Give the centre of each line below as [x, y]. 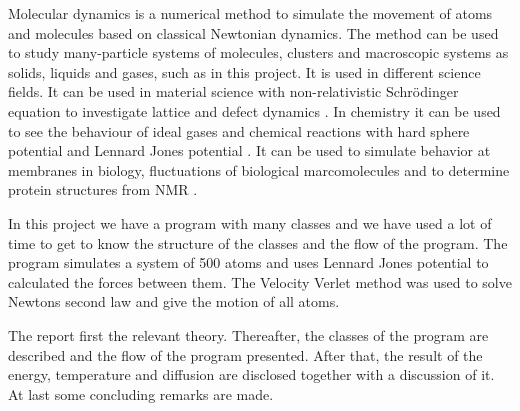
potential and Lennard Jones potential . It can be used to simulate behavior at [249, 150]
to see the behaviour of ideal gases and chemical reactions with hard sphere [239, 130]
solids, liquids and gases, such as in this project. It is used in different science [244, 71]
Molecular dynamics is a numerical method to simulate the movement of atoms [250, 13]
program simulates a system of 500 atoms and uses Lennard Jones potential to [248, 262]
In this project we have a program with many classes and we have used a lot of [250, 222]
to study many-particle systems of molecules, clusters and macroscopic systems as [258, 52]
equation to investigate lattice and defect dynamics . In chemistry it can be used [254, 110]
